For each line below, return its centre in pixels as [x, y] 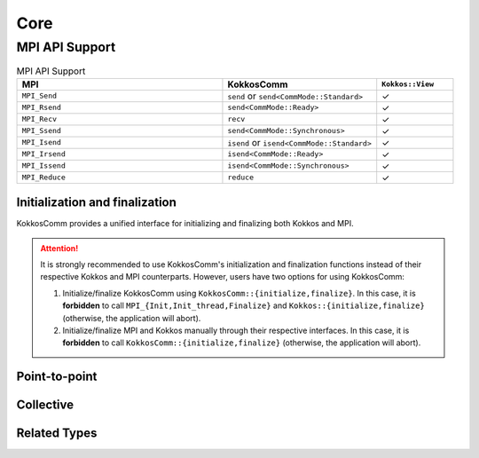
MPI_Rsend [42, 108]
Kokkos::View [408, 84]
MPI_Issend [44, 166]
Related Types [57, 434]
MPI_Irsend [44, 154]
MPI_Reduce [44, 178]
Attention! [59, 248]
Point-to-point [57, 377]
